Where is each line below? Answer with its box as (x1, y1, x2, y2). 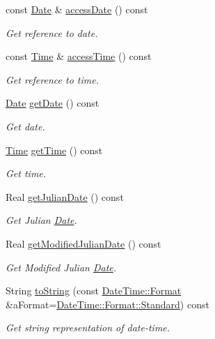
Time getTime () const (6, 142, 103, 157)
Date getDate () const (6, 96, 99, 110)
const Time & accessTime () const (6, 49, 152, 63)
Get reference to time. (6, 72, 99, 86)
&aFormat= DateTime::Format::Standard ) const (6, 296, 209, 311)
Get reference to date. (6, 25, 98, 40)
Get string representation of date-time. (6, 320, 170, 335)
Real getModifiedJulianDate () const (6, 236, 161, 250)
